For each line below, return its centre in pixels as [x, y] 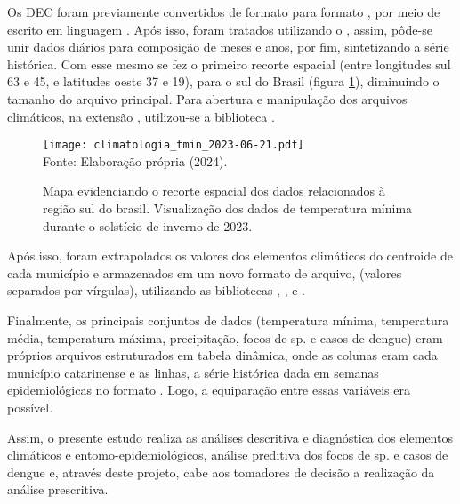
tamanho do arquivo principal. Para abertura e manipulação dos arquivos [207, 98]
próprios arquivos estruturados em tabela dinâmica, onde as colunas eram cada [222, 355]
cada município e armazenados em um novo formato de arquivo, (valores [205, 272]
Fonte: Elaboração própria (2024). [135, 160]
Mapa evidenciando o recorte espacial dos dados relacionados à [214, 191]
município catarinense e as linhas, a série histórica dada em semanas [193, 372]
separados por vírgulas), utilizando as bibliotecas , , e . [156, 290]
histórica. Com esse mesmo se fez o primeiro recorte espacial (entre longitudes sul [229, 64]
